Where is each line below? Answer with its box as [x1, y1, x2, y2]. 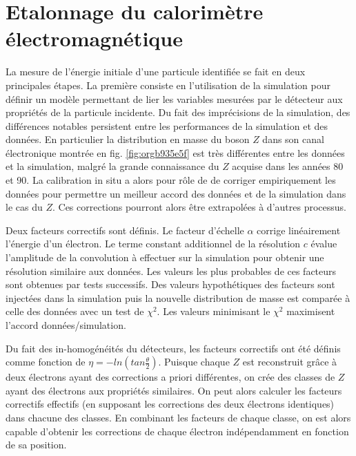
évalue [310, 236, 337, 251]
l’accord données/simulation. [6, 318, 126, 332]
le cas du [6, 200, 43, 214]
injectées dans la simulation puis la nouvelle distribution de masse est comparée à [6, 290, 350, 305]
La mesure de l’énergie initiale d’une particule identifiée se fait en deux [6, 64, 306, 79]
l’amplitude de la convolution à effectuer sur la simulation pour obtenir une [6, 250, 324, 265]
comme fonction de [6, 354, 86, 369]
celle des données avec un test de [6, 304, 144, 319]
